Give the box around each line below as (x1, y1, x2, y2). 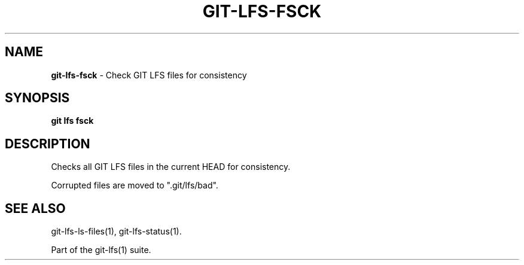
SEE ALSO (5, 200, 66, 216)
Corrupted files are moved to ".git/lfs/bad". (51, 180, 218, 191)
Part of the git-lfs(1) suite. (51, 245, 151, 255)
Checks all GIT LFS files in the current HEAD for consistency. (51, 162, 291, 172)
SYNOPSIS (5, 90, 70, 106)
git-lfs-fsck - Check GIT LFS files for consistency (51, 69, 247, 80)
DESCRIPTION (5, 136, 90, 151)
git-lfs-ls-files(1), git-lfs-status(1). (51, 226, 182, 237)
